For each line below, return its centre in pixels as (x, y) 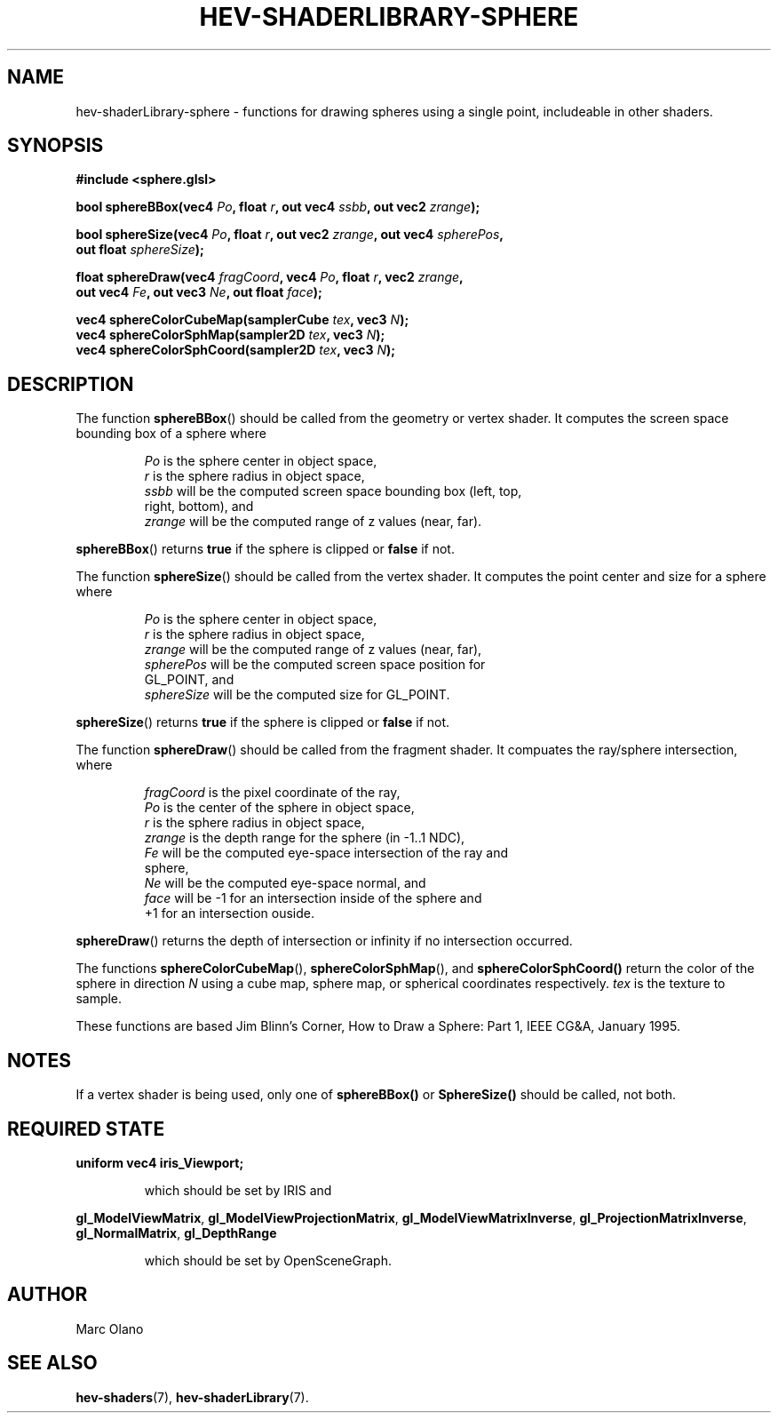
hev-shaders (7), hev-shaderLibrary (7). (192, 1397)
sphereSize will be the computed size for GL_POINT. (297, 695)
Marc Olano (110, 1328)
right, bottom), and (199, 507)
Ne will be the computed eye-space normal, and (285, 883)
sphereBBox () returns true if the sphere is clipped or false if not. (265, 549)
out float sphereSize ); (140, 250)
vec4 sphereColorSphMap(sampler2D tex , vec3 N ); (230, 335)
